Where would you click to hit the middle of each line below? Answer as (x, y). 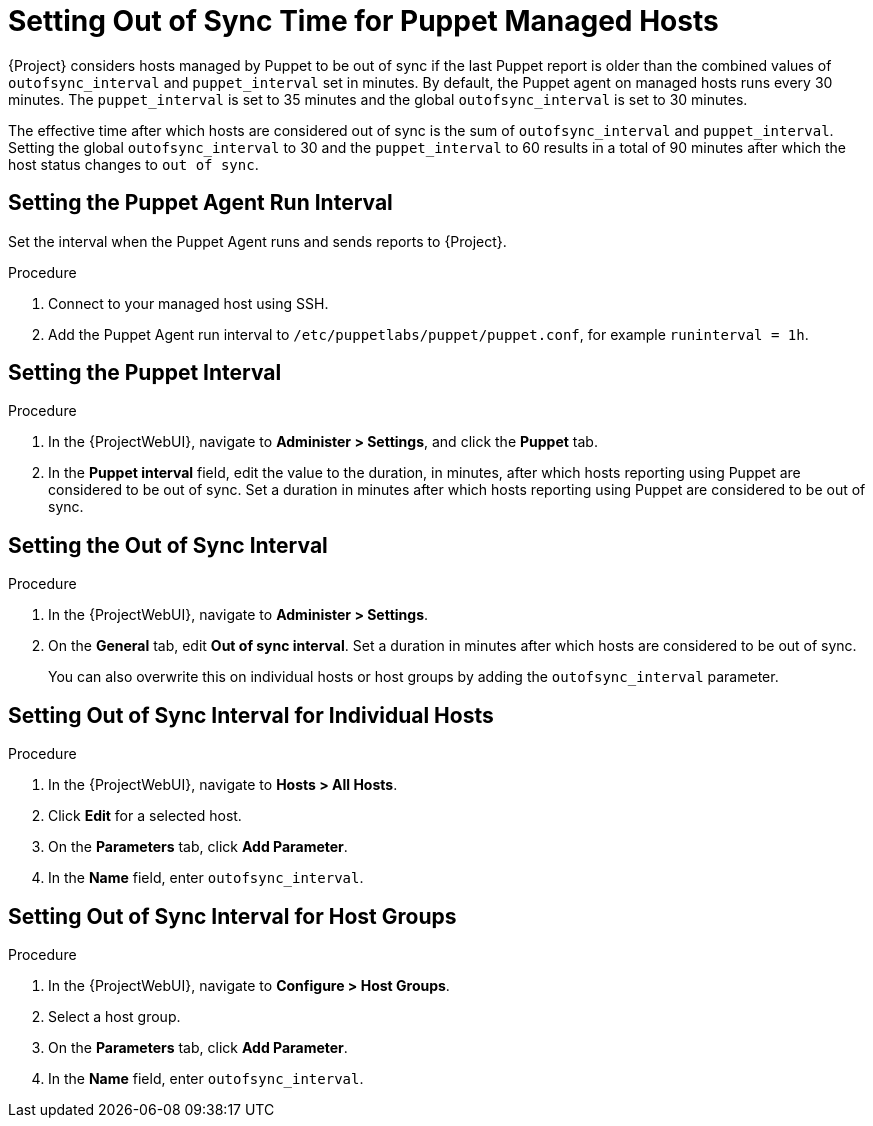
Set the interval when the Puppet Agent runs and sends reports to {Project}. (257, 241)
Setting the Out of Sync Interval (168, 545)
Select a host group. (114, 1016)
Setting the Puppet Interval (145, 373)
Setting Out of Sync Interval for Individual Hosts (251, 715)
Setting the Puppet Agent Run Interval (200, 203)
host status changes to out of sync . (133, 164)
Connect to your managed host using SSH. (188, 303)
